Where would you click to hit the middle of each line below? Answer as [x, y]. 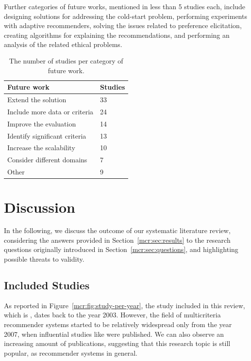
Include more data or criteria [50, 111]
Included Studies [47, 285]
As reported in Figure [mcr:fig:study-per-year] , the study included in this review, [125, 305]
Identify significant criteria [47, 135]
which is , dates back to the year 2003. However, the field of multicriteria [112, 315]
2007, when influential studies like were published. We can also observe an [114, 334]
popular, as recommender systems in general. [71, 353]
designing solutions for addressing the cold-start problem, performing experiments [125, 16]
